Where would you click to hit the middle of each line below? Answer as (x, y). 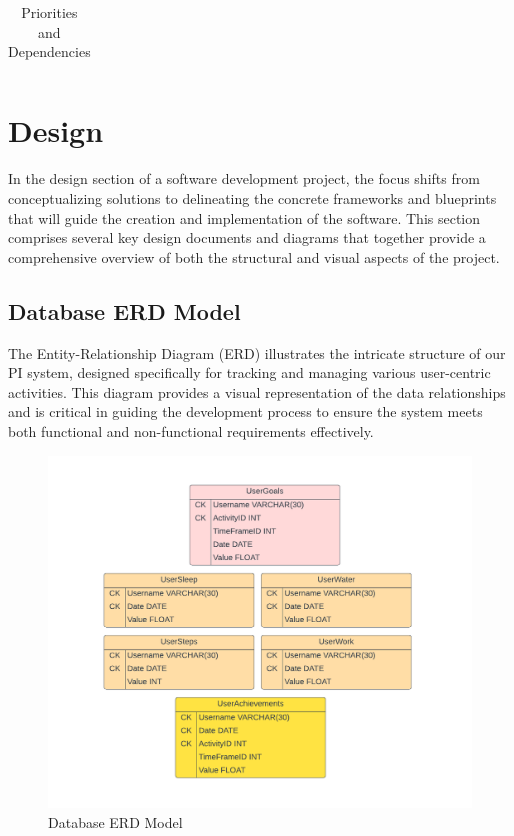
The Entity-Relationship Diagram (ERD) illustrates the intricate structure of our (257, 352)
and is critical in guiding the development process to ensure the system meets (245, 411)
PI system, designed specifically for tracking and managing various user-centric (249, 372)
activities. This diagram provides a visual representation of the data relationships (257, 391)
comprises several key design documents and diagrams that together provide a (247, 237)
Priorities (49, 12)
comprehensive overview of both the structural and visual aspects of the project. (254, 256)
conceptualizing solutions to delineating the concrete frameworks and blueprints (252, 198)
